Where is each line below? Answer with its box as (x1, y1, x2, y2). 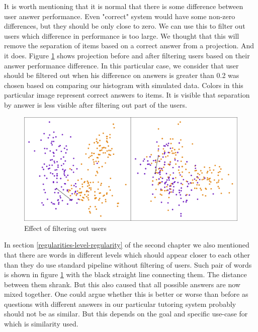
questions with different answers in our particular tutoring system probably (4, 298, 236, 309)
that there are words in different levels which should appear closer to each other (4, 249, 250, 260)
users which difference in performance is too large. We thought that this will (4, 30, 239, 41)
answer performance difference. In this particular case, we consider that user (4, 60, 239, 70)
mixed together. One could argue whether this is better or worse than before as (4, 289, 248, 299)
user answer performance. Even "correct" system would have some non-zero (4, 11, 235, 21)
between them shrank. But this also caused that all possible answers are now (4, 279, 240, 289)
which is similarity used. (4, 318, 78, 329)
